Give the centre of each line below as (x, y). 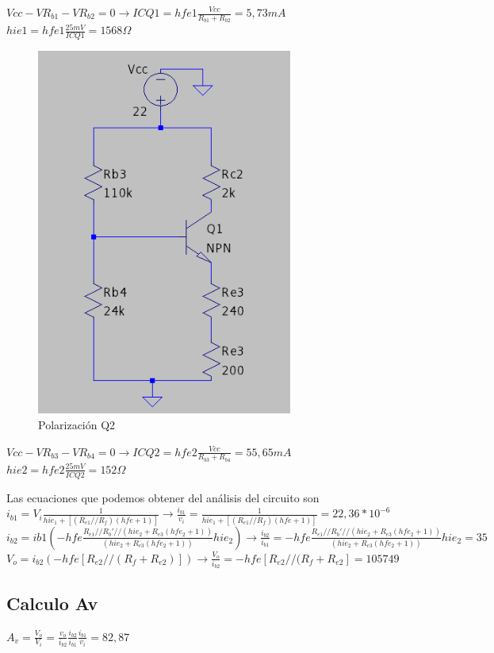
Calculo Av (52, 603)
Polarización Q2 (77, 425)
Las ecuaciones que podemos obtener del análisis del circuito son (163, 497)
